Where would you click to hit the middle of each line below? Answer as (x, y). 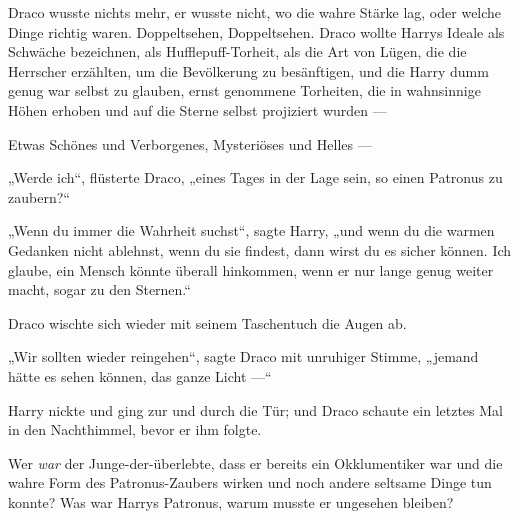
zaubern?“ (39, 196)
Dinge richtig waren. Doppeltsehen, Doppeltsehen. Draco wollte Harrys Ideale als (256, 31)
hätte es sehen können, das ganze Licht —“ (140, 375)
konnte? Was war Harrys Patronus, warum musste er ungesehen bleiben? (231, 501)
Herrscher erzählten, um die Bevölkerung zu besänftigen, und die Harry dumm (248, 70)
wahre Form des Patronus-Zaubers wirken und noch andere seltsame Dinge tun (250, 482)
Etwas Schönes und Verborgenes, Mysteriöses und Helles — (190, 143)
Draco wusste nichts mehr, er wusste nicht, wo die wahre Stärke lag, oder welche (255, 12)
